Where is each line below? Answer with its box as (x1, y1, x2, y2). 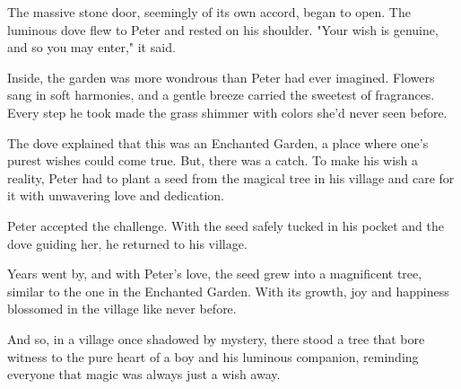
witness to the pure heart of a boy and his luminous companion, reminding (7, 347, 419, 366)
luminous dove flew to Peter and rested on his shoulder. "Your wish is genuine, (7, 20, 439, 39)
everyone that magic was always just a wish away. (7, 365, 281, 384)
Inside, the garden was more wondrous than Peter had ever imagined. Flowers (7, 67, 435, 86)
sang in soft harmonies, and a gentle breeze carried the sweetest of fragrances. (7, 85, 435, 104)
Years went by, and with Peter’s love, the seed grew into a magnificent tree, (7, 264, 422, 283)
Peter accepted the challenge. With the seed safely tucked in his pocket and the (7, 216, 444, 234)
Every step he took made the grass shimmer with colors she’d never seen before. (7, 102, 448, 121)
